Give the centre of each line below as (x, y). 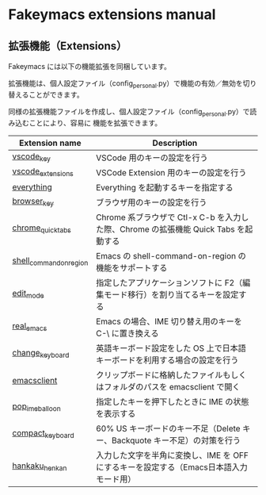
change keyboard (41, 354)
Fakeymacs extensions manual (112, 15)
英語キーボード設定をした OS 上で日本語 (171, 348)
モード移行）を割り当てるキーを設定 (171, 294)
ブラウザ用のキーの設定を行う (152, 202)
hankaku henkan (40, 466)
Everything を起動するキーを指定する (165, 187)
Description (175, 143)
